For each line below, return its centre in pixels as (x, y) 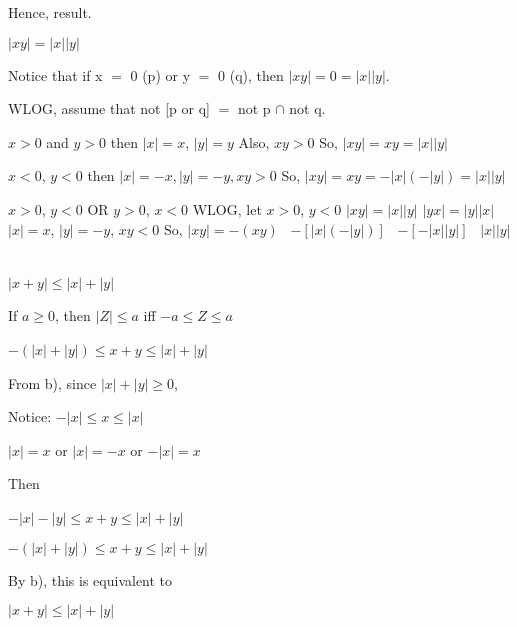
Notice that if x (55, 74)
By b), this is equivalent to (90, 579)
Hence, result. (50, 12)
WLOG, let (227, 208)
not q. (307, 108)
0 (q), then (251, 74)
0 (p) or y (160, 74)
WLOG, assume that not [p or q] (109, 108)
